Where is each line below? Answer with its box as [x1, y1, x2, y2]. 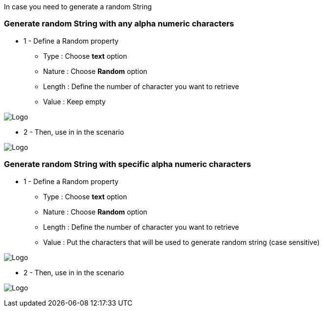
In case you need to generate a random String [4, 2, 152, 11]
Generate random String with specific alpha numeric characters [4, 159, 251, 169]
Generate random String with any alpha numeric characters [4, 19, 234, 29]
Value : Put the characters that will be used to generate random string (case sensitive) [43, 238, 320, 246]
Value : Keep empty [43, 97, 106, 106]
